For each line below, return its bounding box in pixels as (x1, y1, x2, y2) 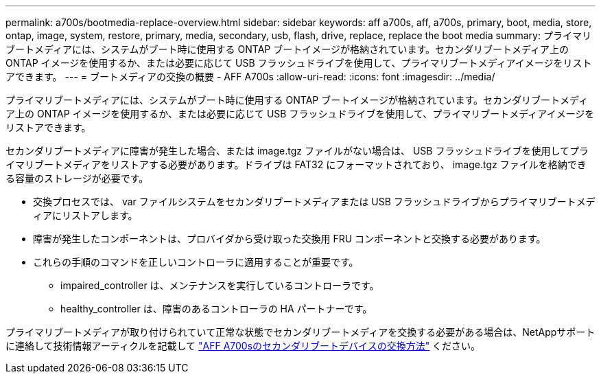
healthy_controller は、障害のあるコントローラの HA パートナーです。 (60, 303, 373, 314)
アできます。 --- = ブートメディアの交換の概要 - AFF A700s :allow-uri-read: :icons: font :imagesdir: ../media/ (5, 71, 495, 82)
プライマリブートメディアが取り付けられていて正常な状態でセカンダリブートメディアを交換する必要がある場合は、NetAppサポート (5, 326, 596, 338)
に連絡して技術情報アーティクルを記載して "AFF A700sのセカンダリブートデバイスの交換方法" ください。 (5, 340, 481, 352)
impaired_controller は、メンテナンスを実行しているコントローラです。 (60, 279, 379, 291)
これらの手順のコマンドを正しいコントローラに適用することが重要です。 (33, 256, 359, 268)
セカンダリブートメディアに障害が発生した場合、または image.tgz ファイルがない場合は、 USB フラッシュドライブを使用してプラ (5, 145, 589, 157)
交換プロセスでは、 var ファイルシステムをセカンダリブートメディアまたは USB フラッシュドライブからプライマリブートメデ (33, 196, 596, 207)
